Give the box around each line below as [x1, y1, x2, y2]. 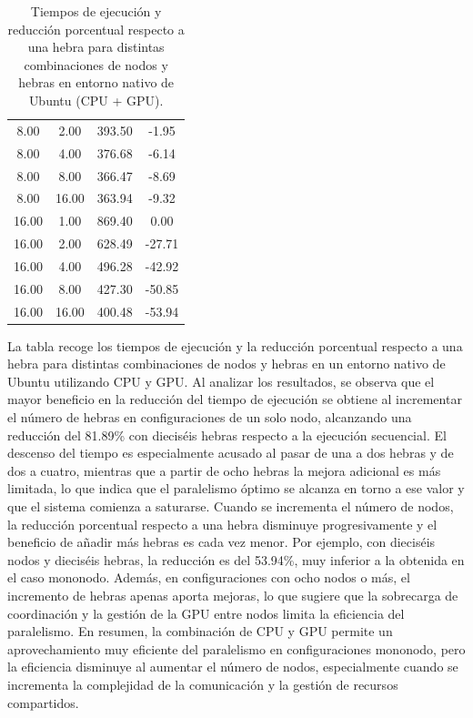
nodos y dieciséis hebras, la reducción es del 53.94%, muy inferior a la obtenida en [7, 550, 465, 569]
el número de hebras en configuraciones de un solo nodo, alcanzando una [7, 408, 412, 427]
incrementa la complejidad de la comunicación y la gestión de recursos [7, 674, 398, 693]
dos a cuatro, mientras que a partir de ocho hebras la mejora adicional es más [7, 460, 441, 480]
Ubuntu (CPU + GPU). [28, 90, 164, 109]
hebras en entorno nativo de [18, 73, 175, 92]
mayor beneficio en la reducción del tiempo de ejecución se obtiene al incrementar [7, 389, 462, 409]
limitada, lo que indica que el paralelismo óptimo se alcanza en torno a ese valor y [7, 479, 465, 498]
